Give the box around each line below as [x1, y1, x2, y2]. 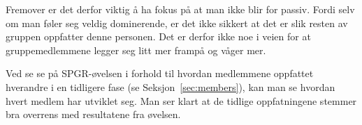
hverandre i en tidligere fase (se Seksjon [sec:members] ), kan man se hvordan [6, 79, 335, 94]
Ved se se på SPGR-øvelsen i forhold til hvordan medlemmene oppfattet [6, 66, 314, 81]
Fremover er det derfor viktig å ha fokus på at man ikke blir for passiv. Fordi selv [6, 2, 355, 16]
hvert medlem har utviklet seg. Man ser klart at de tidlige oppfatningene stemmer [6, 93, 357, 108]
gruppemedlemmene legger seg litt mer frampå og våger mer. [6, 42, 266, 57]
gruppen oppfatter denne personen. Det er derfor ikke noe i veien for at [6, 29, 311, 44]
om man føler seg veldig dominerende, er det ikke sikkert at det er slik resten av [6, 15, 348, 30]
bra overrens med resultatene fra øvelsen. [6, 107, 181, 122]
